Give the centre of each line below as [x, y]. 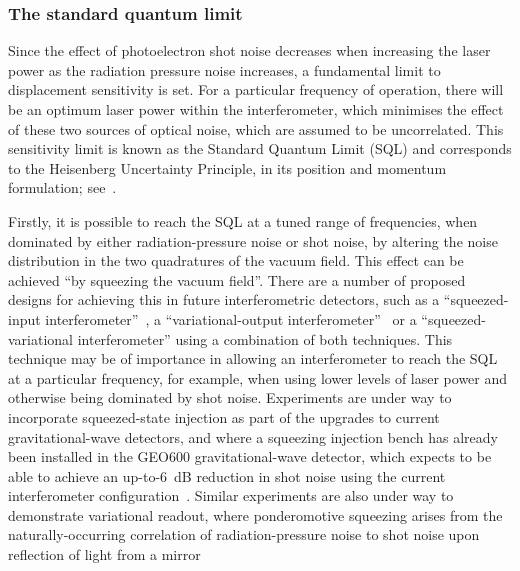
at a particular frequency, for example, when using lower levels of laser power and [258, 377]
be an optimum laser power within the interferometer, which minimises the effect [256, 109]
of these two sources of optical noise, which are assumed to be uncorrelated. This [256, 128]
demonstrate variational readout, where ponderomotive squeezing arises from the [255, 514]
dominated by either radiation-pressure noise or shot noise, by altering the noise [253, 240]
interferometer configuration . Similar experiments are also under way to [231, 495]
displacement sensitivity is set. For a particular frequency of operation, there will [256, 89]
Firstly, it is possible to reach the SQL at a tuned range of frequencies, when [243, 220]
